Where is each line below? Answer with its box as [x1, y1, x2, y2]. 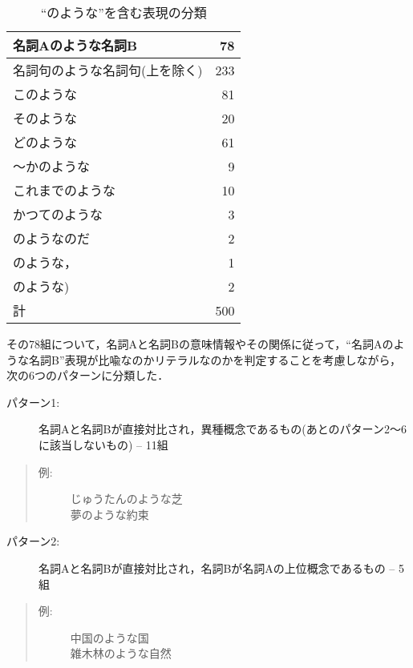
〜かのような [13, 157, 91, 175]
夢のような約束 [70, 505, 149, 522]
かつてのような [13, 205, 103, 223]
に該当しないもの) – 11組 [38, 436, 168, 453]
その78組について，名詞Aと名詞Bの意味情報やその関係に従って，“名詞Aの [6, 336, 394, 352]
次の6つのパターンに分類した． [6, 367, 169, 384]
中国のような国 [70, 629, 149, 646]
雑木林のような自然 [70, 645, 172, 662]
